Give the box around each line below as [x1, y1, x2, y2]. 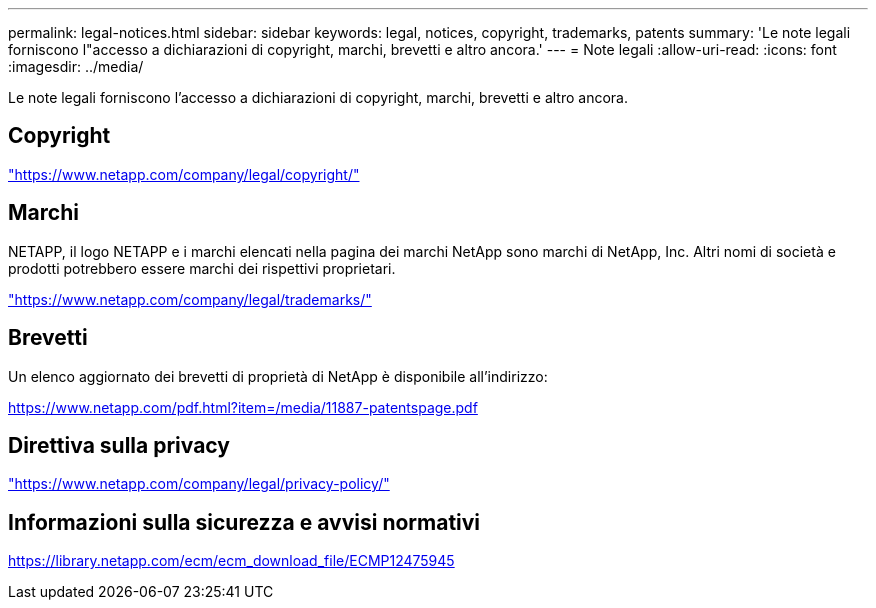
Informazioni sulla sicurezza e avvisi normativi [8, 509, 481, 535]
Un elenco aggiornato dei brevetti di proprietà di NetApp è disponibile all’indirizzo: [8, 367, 548, 385]
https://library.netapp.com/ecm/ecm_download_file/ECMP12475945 [8, 552, 455, 570]
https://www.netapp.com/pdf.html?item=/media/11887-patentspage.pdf [8, 398, 478, 416]
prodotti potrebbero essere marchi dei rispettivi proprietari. [8, 259, 396, 277]
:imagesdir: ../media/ [8, 58, 144, 75]
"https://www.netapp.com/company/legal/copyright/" [8, 165, 360, 183]
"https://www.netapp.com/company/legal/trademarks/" [8, 290, 372, 308]
